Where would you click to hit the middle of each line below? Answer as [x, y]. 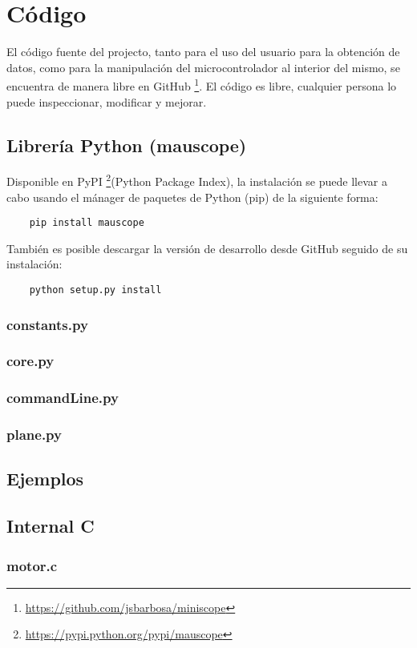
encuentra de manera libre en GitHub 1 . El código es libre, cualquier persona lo [202, 85]
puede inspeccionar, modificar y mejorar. [107, 101]
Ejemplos [45, 479]
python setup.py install [95, 290]
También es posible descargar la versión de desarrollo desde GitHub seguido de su [207, 248]
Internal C [51, 526]
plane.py [34, 435]
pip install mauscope [87, 223]
